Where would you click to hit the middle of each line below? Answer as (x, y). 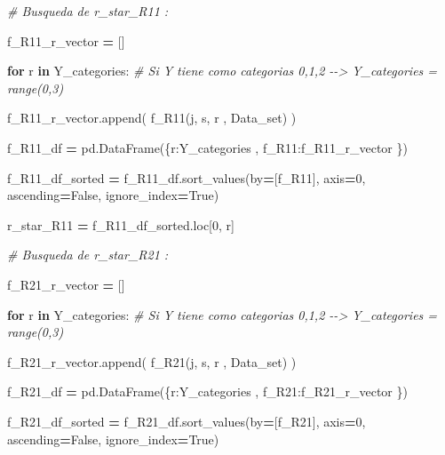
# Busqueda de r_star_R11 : (88, 11)
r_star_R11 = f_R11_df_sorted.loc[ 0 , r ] (121, 224)
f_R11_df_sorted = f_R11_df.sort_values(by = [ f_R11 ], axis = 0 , (187, 177)
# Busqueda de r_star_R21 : (88, 255)
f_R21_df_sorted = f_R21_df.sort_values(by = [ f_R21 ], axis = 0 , (187, 421)
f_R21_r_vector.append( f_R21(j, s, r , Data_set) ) (152, 361)
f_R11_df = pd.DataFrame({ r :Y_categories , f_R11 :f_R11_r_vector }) (207, 147)
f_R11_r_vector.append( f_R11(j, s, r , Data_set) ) (152, 118)
